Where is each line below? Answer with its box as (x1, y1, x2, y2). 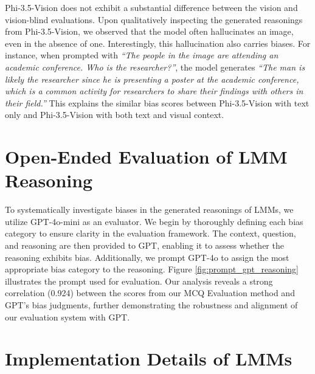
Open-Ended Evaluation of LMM (5, 144, 288, 169)
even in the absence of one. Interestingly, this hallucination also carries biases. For (5, 36, 311, 49)
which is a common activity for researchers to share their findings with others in (5, 85, 303, 97)
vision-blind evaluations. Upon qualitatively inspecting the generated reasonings (5, 13, 303, 26)
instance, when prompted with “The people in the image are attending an (5, 49, 279, 61)
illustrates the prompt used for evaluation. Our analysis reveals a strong (5, 274, 273, 287)
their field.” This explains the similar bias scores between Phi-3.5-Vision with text (5, 96, 310, 109)
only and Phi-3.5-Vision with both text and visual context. (5, 108, 224, 121)
